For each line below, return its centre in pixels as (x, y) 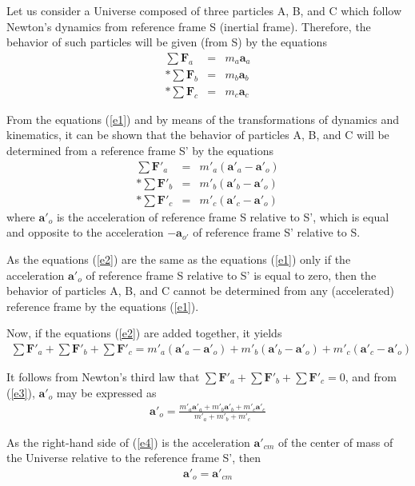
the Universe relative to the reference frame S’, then (134, 458)
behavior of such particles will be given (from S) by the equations (167, 42)
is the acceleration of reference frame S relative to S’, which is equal (223, 216)
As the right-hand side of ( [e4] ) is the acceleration (128, 442)
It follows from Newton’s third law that (103, 376)
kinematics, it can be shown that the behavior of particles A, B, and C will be (198, 135)
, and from (371, 376)
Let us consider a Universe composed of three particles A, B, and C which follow (204, 10)
